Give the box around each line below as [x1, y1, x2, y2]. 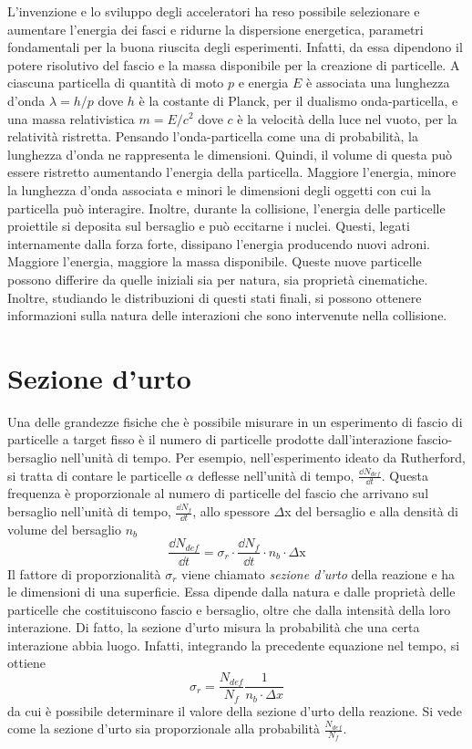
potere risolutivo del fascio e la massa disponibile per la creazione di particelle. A [7, 55, 460, 74]
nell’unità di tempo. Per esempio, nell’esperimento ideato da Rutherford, [60, 448, 466, 466]
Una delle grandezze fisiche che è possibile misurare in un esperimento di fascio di [7, 411, 463, 431]
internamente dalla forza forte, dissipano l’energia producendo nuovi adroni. [7, 234, 431, 253]
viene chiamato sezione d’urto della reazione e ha [181, 564, 456, 583]
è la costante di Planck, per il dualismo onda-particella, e [139, 90, 458, 109]
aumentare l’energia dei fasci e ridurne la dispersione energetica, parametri [7, 19, 424, 38]
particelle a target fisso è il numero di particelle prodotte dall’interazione [7, 430, 413, 449]
